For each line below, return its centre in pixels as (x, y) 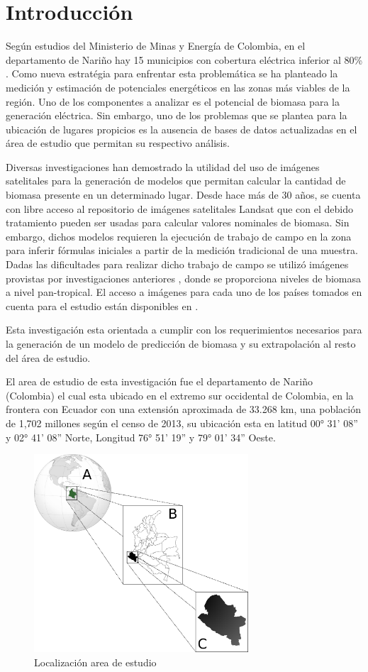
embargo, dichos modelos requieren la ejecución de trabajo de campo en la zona (179, 236)
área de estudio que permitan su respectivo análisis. (118, 143)
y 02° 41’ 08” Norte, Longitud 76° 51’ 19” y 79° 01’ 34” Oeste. (141, 437)
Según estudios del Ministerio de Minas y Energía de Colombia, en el (156, 46)
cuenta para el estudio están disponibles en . (102, 305)
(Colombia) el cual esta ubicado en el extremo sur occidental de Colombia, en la (180, 395)
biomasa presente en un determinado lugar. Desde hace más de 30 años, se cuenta (183, 195)
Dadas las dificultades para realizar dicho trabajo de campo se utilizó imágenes (177, 264)
